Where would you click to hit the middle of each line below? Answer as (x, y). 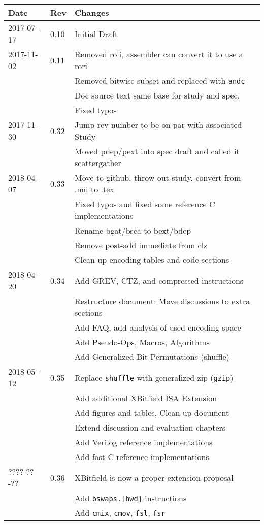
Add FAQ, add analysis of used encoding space (158, 327)
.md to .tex (94, 189)
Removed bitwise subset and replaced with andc (160, 80)
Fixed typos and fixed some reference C (145, 204)
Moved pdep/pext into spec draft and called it (157, 151)
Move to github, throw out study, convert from (158, 177)
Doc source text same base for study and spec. (157, 95)
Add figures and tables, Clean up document (152, 413)
